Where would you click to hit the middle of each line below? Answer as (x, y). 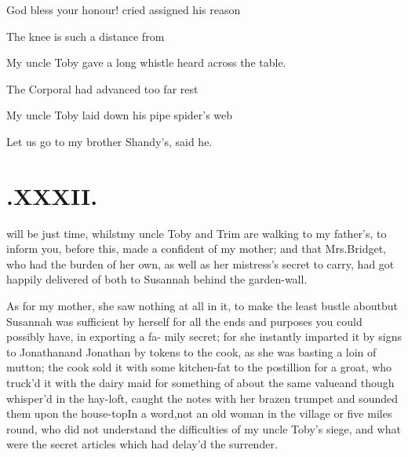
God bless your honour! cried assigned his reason (124, 9)
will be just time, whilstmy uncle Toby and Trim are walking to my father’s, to (197, 233)
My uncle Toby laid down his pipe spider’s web (120, 115)
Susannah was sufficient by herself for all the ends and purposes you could (184, 321)
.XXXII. (52, 195)
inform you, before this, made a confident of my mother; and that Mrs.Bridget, (196, 249)
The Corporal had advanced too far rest (102, 88)
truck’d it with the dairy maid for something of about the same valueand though (200, 383)
